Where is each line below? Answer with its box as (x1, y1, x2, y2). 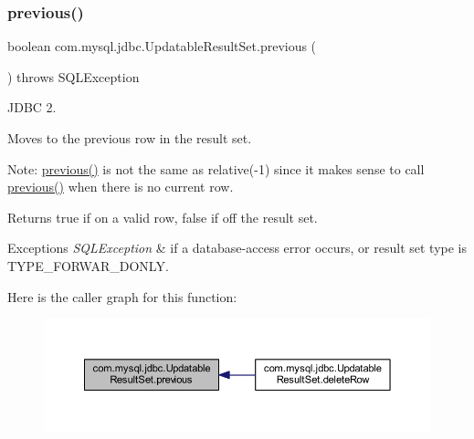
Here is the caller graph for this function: (7, 287, 237, 306)
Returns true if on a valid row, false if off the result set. (7, 207, 318, 226)
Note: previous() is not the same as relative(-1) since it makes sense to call (7, 159, 425, 178)
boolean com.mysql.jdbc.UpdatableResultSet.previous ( (7, 37, 317, 56)
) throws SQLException (7, 67, 140, 86)
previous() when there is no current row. (7, 177, 234, 196)
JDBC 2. (7, 98, 57, 117)
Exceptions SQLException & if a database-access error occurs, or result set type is (7, 238, 467, 257)
